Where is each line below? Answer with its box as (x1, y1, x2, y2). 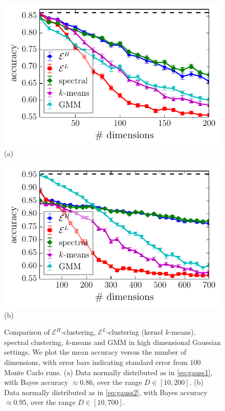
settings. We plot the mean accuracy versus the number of (4, 347, 187, 357)
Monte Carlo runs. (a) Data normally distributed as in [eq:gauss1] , (4, 366, 213, 377)
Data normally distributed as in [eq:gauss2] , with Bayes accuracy (4, 386, 208, 397)
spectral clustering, (4, 336, 63, 347)
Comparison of (4, 327, 50, 337)
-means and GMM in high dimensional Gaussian (69, 336, 221, 347)
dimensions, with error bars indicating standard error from (4, 357, 188, 367)
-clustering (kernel (106, 327, 163, 337)
